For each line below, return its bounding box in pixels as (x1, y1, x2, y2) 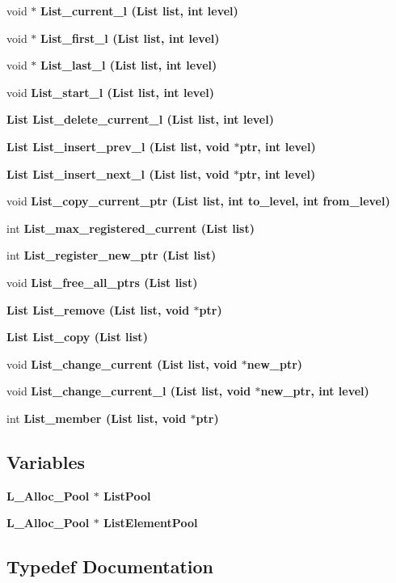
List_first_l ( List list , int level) (40, 29, 220, 46)
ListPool (103, 487, 151, 504)
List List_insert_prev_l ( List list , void (6, 137, 230, 154)
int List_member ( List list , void (6, 409, 187, 426)
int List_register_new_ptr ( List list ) (6, 247, 217, 264)
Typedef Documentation (6, 554, 213, 579)
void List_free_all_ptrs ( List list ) (6, 273, 198, 290)
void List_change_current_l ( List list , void (6, 382, 251, 399)
